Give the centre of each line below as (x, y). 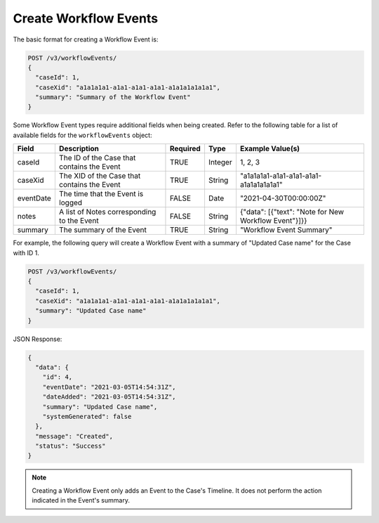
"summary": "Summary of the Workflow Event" (113, 97)
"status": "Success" (71, 446)
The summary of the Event (103, 230)
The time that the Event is (101, 194)
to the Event (79, 221)
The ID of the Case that (97, 158)
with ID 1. (26, 252)
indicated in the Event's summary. (81, 501)
